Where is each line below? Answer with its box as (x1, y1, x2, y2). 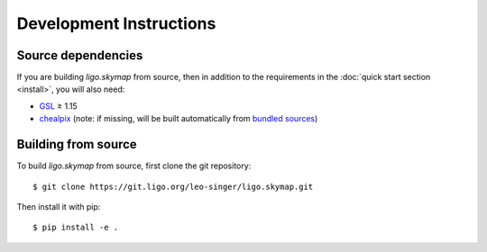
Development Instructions (16, 13, 216, 33)
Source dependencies (16, 48, 143, 63)
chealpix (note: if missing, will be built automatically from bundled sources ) (39, 113, 318, 124)
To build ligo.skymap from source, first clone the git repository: (16, 160, 252, 171)
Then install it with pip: (16, 201, 101, 211)
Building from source (16, 137, 137, 152)
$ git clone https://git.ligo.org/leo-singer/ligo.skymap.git (32, 181, 314, 192)
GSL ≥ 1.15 (39, 100, 78, 112)
